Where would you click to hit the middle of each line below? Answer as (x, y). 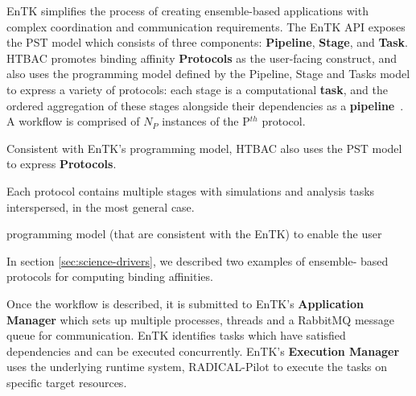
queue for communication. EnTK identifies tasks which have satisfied (176, 335)
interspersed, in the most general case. (101, 206)
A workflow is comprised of (73, 121)
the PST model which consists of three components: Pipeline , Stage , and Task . (207, 42)
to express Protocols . (62, 164)
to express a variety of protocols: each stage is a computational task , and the (197, 89)
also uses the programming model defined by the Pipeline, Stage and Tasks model (208, 74)
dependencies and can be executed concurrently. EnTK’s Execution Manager (203, 351)
